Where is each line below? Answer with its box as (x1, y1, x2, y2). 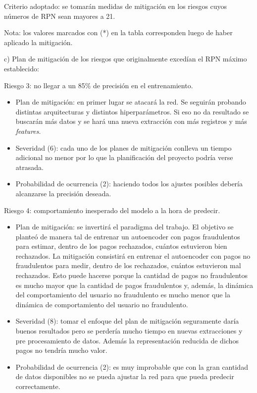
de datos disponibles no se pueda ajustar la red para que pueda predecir (15, 371, 234, 382)
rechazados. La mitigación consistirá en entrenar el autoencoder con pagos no (15, 250, 251, 261)
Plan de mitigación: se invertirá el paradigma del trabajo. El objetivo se (15, 222, 234, 232)
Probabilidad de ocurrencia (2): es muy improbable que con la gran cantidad (15, 361, 248, 372)
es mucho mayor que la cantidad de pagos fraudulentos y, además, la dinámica (15, 280, 253, 290)
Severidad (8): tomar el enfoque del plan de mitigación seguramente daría (15, 316, 239, 326)
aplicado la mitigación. (4, 37, 73, 47)
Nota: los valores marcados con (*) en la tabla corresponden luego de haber (4, 27, 233, 38)
